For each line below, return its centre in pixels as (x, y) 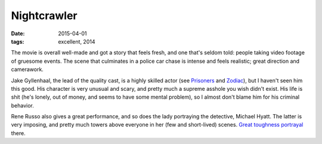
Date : (18, 33)
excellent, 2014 (77, 41)
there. (18, 133)
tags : (18, 41)
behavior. (22, 105)
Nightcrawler (44, 16)
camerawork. (27, 69)
